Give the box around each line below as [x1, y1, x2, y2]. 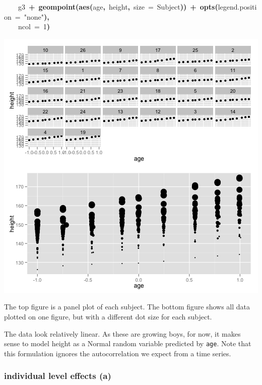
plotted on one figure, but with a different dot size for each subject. [4, 311, 212, 322]
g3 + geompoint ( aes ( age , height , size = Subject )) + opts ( [18, 2, 218, 12]
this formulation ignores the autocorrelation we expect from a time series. [4, 348, 231, 358]
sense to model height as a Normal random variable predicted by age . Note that [4, 338, 251, 349]
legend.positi [218, 2, 257, 12]
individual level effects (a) [4, 369, 111, 382]
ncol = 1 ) [18, 21, 50, 32]
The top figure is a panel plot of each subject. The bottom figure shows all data [4, 301, 250, 312]
